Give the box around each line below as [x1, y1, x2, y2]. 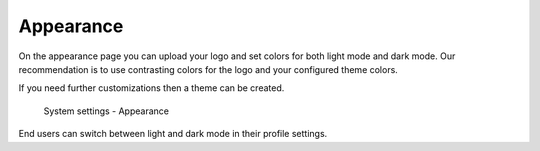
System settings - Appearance [43, 105, 170, 117]
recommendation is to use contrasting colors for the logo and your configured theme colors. [18, 63, 399, 75]
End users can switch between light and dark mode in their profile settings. [18, 128, 328, 140]
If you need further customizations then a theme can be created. [18, 82, 285, 94]
